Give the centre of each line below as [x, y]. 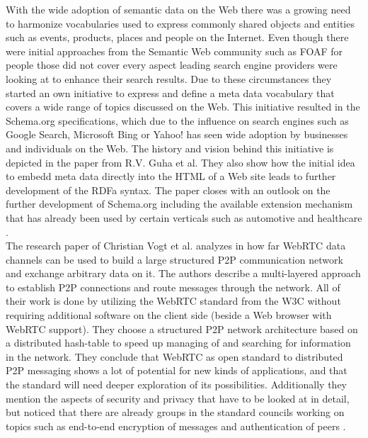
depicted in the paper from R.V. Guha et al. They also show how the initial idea [180, 162]
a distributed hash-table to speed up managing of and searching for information [178, 343]
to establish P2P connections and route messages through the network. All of [173, 287]
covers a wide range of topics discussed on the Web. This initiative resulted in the [183, 107]
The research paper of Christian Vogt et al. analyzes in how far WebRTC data [176, 246]
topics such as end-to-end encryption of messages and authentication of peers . [176, 426]
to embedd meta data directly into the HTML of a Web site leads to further [171, 176]
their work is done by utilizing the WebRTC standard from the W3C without [173, 301]
